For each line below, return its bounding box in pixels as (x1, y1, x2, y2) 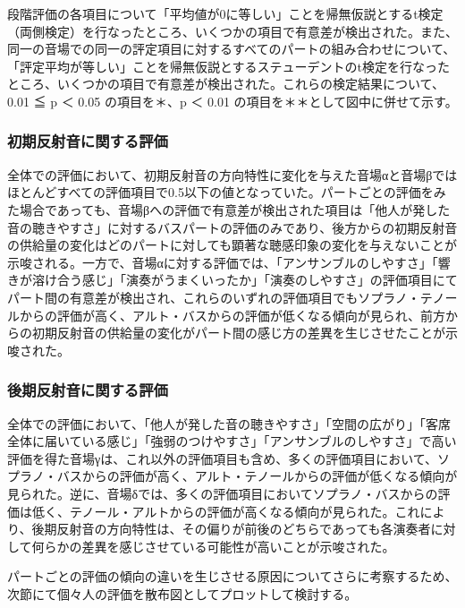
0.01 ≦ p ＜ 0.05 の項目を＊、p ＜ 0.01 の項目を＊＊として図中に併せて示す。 (7, 91, 458, 110)
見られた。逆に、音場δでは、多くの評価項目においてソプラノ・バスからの (7, 484, 438, 502)
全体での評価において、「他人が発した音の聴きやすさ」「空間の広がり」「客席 (7, 414, 451, 432)
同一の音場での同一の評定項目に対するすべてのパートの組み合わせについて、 (7, 39, 456, 58)
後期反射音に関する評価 (7, 379, 168, 401)
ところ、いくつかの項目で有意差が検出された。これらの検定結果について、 (7, 74, 444, 93)
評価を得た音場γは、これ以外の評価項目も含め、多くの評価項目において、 (7, 449, 438, 467)
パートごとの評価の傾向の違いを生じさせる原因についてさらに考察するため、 (7, 567, 458, 586)
